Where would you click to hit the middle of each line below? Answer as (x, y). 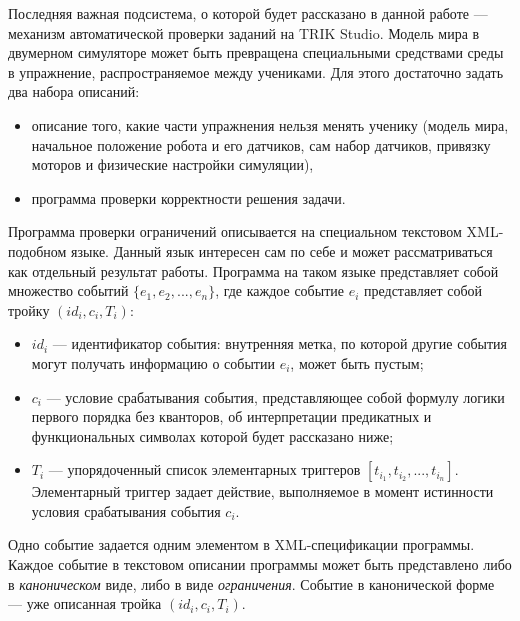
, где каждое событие (279, 290)
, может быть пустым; (357, 362)
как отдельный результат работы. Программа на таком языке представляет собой (253, 270)
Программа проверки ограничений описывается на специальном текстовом (235, 231)
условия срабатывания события (126, 510)
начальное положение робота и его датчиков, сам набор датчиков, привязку (261, 144)
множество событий (68, 290)
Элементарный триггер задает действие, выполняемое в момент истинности (262, 491)
